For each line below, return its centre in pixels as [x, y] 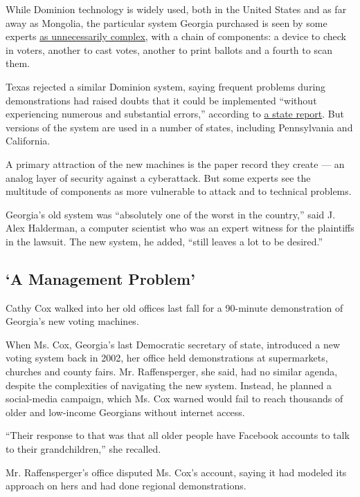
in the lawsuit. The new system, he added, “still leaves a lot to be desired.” [164, 241]
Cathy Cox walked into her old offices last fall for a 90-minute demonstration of [174, 307]
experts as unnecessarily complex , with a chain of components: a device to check [176, 36]
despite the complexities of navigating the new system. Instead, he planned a [169, 385]
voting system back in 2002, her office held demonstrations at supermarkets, [167, 358]
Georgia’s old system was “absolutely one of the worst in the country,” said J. [171, 214]
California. [28, 141]
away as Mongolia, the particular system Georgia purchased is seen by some [166, 22]
